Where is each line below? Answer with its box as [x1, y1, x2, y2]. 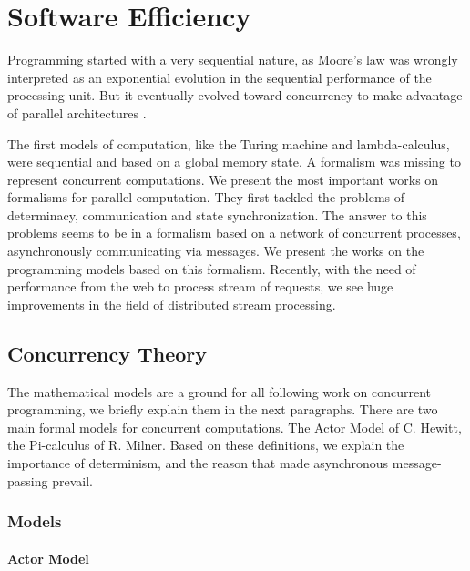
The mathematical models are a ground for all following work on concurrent [7, 382, 432, 401]
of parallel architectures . [7, 103, 147, 122]
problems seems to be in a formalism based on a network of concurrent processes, [7, 223, 461, 242]
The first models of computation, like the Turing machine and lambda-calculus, [7, 134, 450, 153]
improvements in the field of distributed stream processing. [7, 294, 336, 313]
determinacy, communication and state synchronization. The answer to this [7, 205, 427, 224]
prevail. [52, 471, 93, 490]
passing [7, 471, 48, 490]
